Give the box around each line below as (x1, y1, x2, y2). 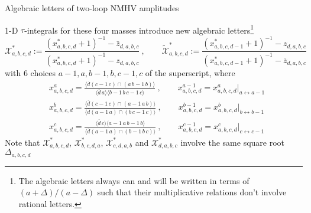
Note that (5, 136, 40, 148)
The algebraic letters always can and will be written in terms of (18, 174, 250, 186)
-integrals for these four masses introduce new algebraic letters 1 (24, 22, 254, 36)
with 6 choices (5, 66, 56, 78)
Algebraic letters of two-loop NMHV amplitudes (5, 2, 179, 14)
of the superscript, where (145, 66, 235, 78)
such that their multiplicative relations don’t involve (97, 186, 287, 198)
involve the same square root (180, 136, 285, 148)
